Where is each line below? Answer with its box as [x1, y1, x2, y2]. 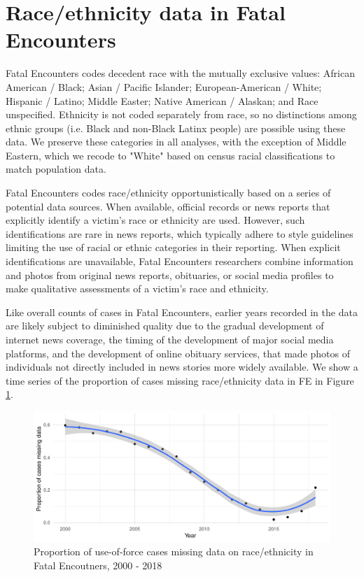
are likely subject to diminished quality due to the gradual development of [6, 318, 324, 333]
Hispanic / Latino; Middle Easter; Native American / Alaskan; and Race [6, 93, 318, 108]
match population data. [6, 162, 106, 176]
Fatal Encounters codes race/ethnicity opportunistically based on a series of [6, 185, 331, 200]
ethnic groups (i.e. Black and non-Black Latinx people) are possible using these [6, 120, 346, 135]
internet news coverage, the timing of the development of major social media [6, 332, 334, 346]
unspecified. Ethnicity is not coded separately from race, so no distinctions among [6, 107, 357, 122]
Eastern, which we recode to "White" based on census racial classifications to [6, 148, 335, 162]
